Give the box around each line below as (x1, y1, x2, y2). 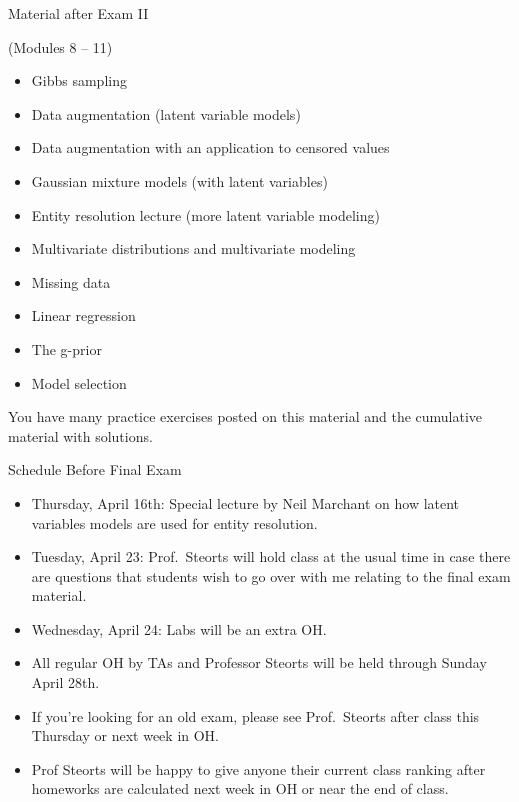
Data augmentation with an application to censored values (31, 137, 390, 158)
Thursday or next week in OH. (31, 725, 220, 746)
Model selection (31, 372, 127, 393)
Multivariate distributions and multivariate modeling (31, 238, 356, 259)
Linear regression (31, 305, 136, 326)
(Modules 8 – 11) (8, 36, 113, 57)
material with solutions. (8, 425, 153, 446)
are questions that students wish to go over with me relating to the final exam (31, 565, 511, 586)
